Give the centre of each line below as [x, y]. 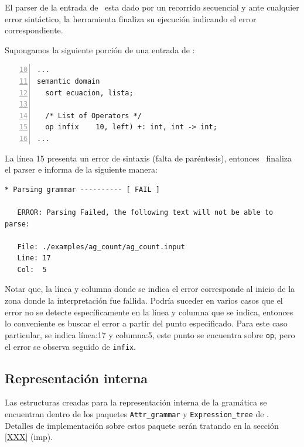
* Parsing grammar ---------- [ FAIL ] [82, 189]
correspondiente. [34, 30]
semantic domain [69, 81]
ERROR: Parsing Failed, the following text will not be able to [145, 212]
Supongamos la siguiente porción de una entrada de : [100, 49]
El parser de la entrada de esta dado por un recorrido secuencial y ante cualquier [152, 7]
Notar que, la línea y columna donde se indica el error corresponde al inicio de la [150, 289]
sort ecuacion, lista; [89, 93]
